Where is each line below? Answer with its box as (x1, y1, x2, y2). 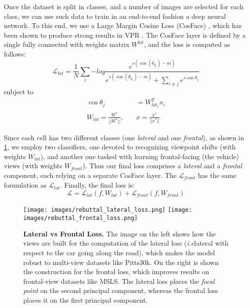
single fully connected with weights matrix (4, 39, 129, 49)
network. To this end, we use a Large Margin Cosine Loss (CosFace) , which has (4, 20, 242, 30)
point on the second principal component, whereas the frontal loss (23, 285, 218, 295)
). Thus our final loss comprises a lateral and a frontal (82, 161, 242, 171)
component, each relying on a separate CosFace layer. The (4, 170, 177, 180)
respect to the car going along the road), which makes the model (23, 247, 215, 257)
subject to (4, 87, 33, 97)
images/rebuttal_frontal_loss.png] (23, 215, 138, 222)
